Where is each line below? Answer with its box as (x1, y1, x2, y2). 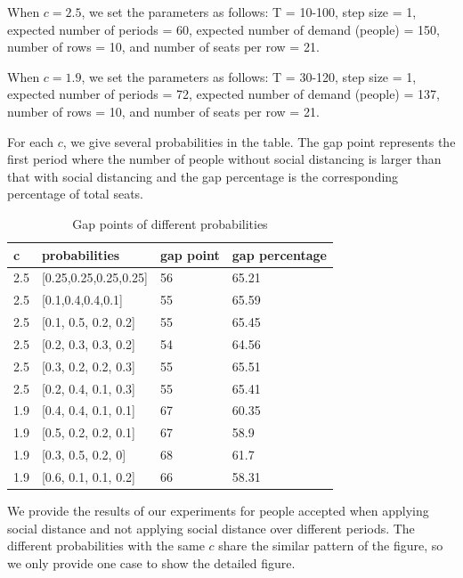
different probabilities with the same (7, 536, 205, 555)
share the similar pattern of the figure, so (218, 536, 443, 555)
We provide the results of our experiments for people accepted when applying (7, 501, 429, 520)
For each (7, 132, 53, 151)
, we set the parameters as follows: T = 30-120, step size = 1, (81, 67, 417, 85)
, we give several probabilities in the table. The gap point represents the (62, 132, 456, 151)
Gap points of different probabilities (72, 214, 268, 232)
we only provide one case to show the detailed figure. (7, 553, 296, 572)
